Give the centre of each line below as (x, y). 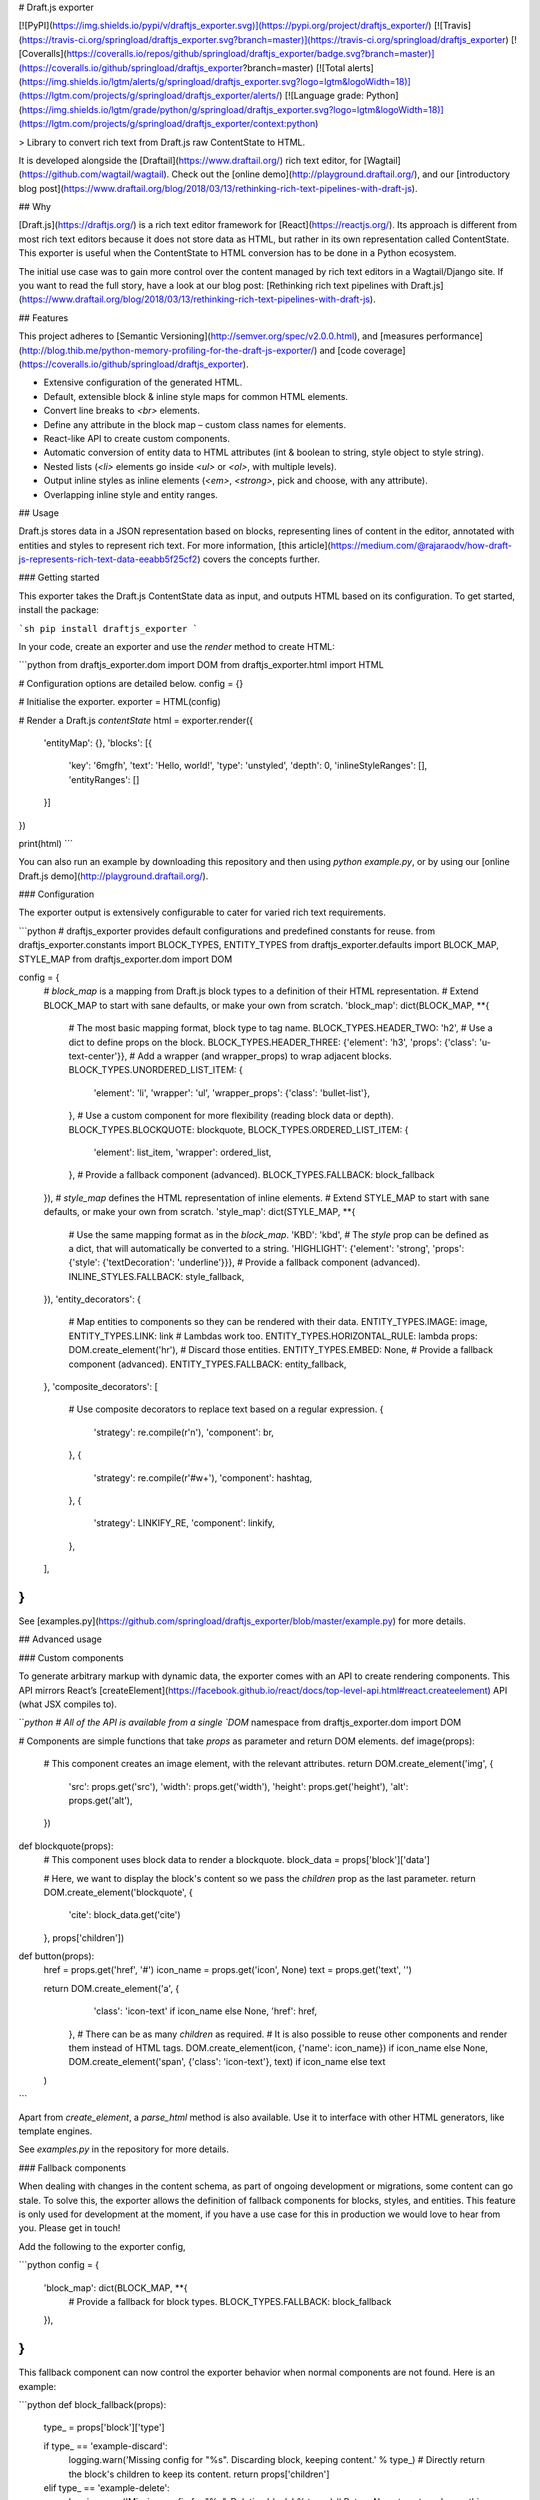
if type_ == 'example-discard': (106, 2446)
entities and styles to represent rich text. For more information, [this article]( (175, 545)
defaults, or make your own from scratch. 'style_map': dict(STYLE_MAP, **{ (199, 1212)
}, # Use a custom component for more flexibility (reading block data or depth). (231, 1116)
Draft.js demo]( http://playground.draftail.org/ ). (113, 876)
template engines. (55, 2131)
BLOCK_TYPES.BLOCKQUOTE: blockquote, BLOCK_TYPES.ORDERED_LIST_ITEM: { (238, 1129)
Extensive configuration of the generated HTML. (143, 382)
